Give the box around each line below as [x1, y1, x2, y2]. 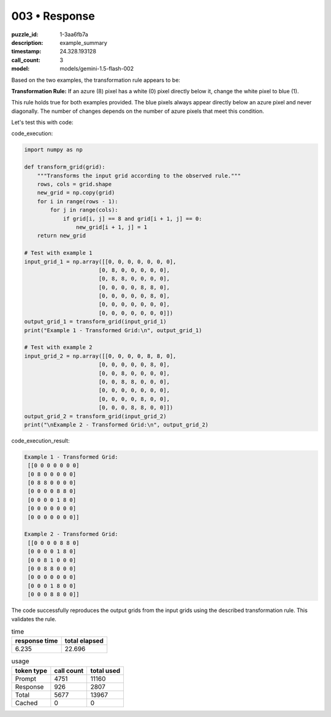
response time [15, 637, 58, 645]
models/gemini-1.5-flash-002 [59, 65, 134, 72]
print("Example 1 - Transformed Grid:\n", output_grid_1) [24, 327, 202, 334]
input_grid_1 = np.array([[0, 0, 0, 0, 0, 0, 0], [24, 258, 177, 265]
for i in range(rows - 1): [37, 198, 119, 205]
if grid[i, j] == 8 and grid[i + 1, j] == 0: [63, 215, 202, 222]
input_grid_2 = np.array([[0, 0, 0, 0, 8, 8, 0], [24, 352, 177, 359]
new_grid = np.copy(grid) [37, 189, 115, 196]
